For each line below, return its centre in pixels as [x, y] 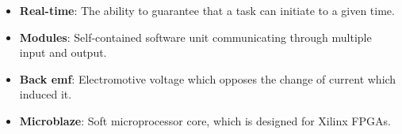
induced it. [46, 94]
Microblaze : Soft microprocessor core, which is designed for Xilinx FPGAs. [205, 120]
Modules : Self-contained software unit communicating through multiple [195, 37]
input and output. [63, 52]
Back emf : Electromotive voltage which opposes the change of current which [208, 78]
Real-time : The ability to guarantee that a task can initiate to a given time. [207, 10]
